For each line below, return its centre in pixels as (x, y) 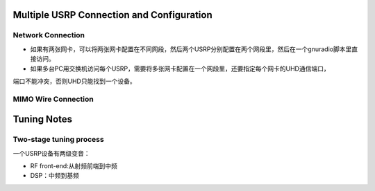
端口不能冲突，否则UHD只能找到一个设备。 (74, 81)
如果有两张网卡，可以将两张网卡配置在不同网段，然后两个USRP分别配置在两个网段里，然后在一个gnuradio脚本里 (191, 49)
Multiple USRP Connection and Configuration (112, 15)
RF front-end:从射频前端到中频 (74, 166)
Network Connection (49, 35)
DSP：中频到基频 (55, 176)
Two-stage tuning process (58, 140)
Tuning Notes (43, 119)
